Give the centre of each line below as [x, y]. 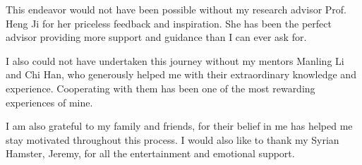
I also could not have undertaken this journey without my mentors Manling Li [175, 60]
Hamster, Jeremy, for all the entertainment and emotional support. [150, 153]
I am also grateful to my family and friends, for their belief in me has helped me [179, 126]
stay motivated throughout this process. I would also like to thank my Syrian [173, 139]
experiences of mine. [49, 102]
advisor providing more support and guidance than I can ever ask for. [156, 37]
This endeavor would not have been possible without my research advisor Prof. [176, 9]
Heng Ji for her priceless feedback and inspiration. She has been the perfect [169, 23]
